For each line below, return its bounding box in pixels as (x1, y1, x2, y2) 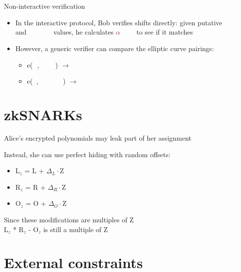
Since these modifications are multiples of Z (4, 214, 134, 224)
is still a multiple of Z (43, 224, 108, 234)
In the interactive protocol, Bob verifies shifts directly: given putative (15, 17, 222, 27)
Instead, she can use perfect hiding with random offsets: (4, 149, 170, 159)
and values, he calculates (15, 27, 114, 37)
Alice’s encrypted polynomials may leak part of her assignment (4, 132, 192, 143)
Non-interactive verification (4, 1, 85, 11)
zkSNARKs (4, 105, 82, 124)
